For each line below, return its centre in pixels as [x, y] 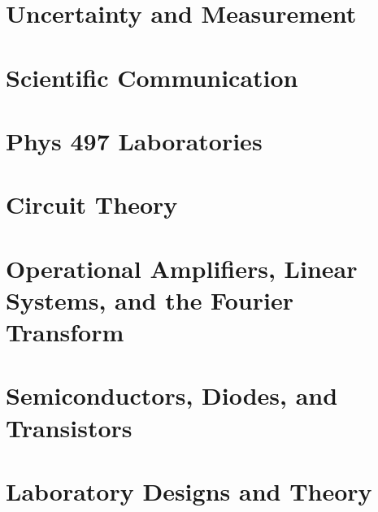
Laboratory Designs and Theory [189, 491]
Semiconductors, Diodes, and [172, 395]
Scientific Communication [152, 77]
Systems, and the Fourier [150, 299]
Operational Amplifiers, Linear [182, 268]
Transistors [69, 427]
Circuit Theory [92, 204]
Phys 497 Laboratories [134, 140]
